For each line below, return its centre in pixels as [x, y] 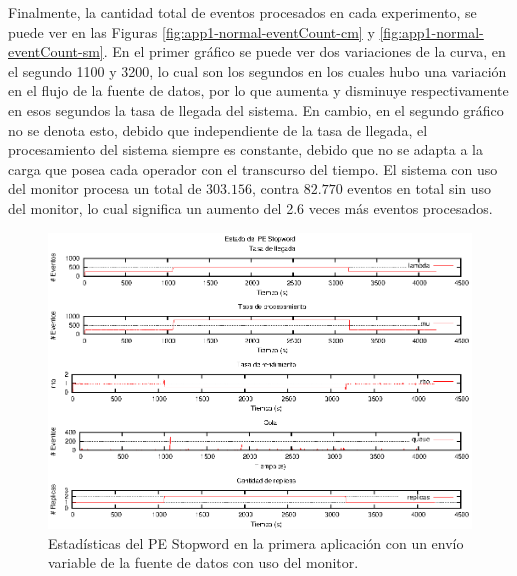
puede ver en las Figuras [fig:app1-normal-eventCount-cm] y [191, 31]
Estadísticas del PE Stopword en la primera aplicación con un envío [256, 542]
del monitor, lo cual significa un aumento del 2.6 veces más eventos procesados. [250, 207]
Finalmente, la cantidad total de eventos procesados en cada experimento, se [242, 12]
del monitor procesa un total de [105, 188]
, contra [276, 188]
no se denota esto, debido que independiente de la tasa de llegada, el [218, 129]
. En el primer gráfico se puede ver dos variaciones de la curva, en [304, 51]
